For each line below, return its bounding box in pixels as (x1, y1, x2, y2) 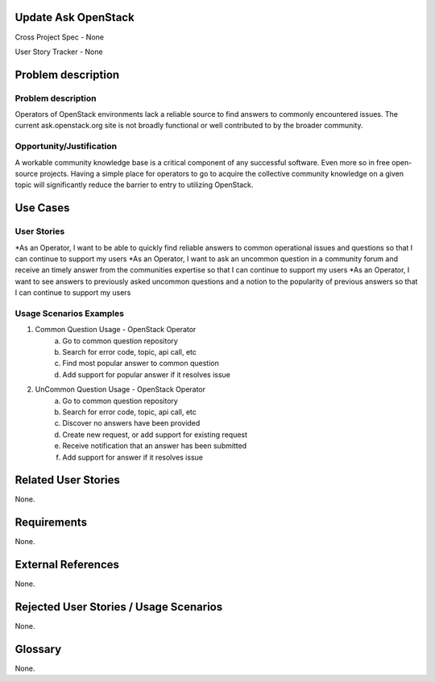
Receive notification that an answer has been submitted (62, 441, 247, 451)
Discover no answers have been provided (62, 418, 201, 428)
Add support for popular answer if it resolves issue (62, 369, 231, 379)
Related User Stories (14, 473, 121, 487)
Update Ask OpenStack (14, 10, 135, 24)
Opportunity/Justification (14, 141, 117, 152)
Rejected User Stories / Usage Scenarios (14, 601, 223, 614)
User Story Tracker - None (14, 47, 104, 56)
